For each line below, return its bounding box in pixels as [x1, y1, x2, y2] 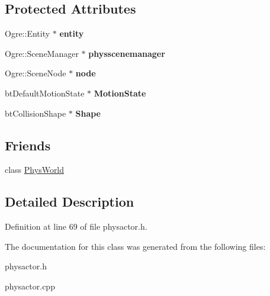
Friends [5, 136, 51, 154]
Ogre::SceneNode [5, 67, 66, 79]
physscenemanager [88, 47, 165, 59]
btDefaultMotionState [5, 86, 85, 99]
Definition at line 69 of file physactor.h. [5, 220, 147, 233]
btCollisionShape [5, 107, 66, 119]
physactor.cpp [5, 279, 55, 292]
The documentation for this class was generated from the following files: [5, 240, 266, 252]
